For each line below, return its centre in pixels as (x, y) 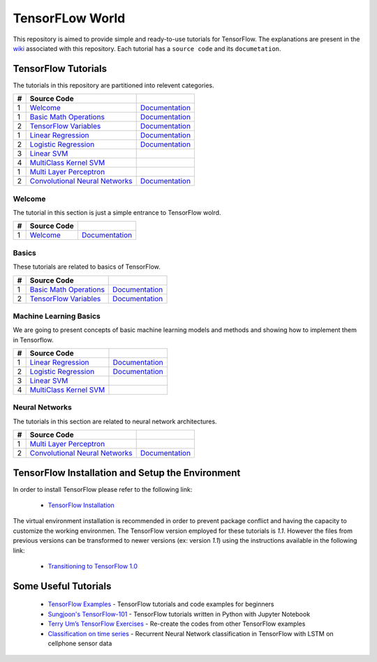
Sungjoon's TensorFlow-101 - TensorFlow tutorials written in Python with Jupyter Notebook (179, 614)
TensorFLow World (69, 18)
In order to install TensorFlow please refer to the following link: (103, 489)
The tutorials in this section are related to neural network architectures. (115, 421)
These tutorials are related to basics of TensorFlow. (87, 267)
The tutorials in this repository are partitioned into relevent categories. (113, 85)
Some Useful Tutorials (62, 586)
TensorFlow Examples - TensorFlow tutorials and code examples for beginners (161, 604)
